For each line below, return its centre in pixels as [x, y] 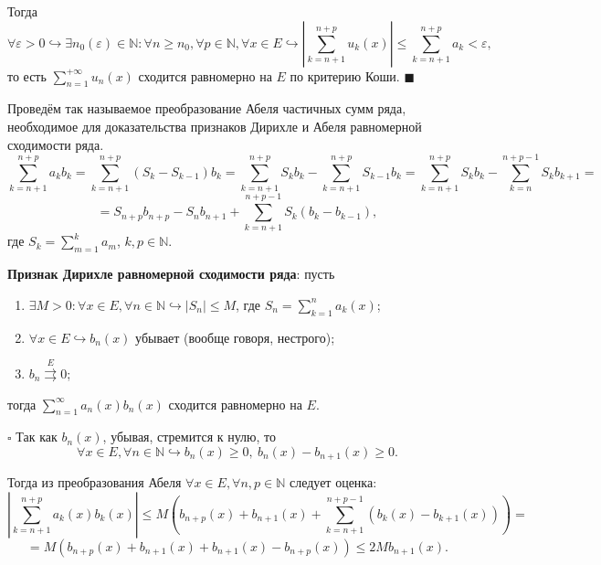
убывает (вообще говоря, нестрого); [235, 337]
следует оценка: [333, 482]
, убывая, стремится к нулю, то [190, 437]
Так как [37, 437]
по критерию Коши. [345, 75]
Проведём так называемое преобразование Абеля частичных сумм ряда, [207, 108]
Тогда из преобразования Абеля [95, 482]
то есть [27, 75]
